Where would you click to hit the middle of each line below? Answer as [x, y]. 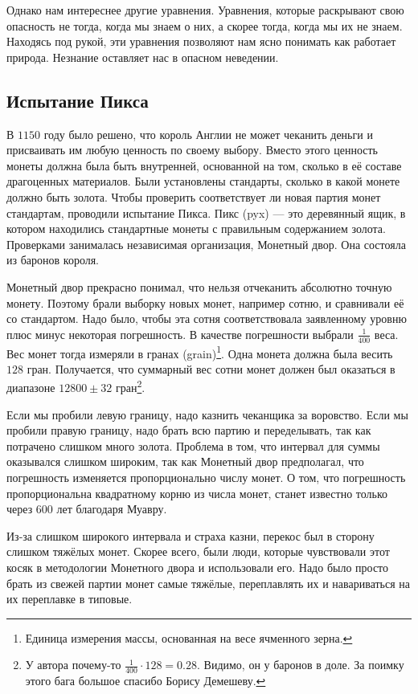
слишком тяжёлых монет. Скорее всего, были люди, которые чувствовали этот [198, 551]
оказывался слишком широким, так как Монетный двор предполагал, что [185, 461]
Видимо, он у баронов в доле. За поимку [304, 665]
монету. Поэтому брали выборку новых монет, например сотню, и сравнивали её [205, 302]
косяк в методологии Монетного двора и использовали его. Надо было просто [198, 567]
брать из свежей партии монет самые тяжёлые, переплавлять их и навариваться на [209, 583]
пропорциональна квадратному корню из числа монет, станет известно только [197, 493]
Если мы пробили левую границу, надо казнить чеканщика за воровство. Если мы [207, 414]
